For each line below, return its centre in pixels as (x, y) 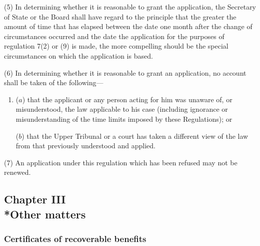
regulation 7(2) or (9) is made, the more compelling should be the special (116, 46)
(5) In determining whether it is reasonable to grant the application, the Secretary (130, 7)
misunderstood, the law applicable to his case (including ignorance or (122, 109)
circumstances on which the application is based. (78, 55)
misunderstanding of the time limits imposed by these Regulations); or (124, 118)
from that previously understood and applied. (85, 146)
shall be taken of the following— (54, 82)
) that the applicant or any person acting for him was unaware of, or (127, 99)
